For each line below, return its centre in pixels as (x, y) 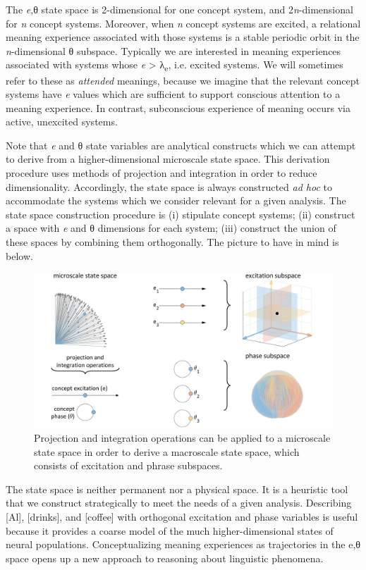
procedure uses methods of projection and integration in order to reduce (161, 173)
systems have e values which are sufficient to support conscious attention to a (173, 94)
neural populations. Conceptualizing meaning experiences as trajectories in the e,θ (183, 544)
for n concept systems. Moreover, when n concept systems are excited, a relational (183, 23)
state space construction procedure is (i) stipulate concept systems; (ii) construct (181, 214)
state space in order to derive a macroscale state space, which (167, 451)
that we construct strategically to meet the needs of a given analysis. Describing (179, 503)
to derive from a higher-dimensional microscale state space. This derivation (168, 159)
